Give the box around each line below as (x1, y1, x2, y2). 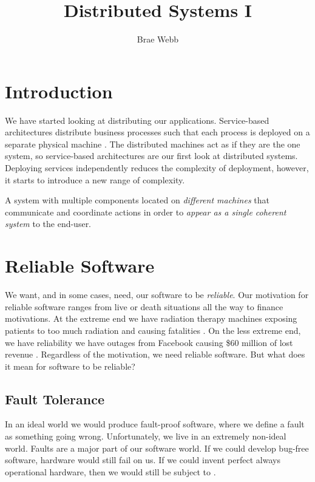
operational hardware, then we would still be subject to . (5, 465, 216, 478)
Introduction (5, 78, 113, 103)
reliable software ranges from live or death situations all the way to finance (5, 300, 283, 313)
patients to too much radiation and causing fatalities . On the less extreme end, (5, 324, 301, 336)
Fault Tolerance (5, 389, 105, 408)
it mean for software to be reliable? (5, 359, 135, 372)
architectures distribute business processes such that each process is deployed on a (5, 126, 310, 138)
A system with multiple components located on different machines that (5, 194, 269, 206)
